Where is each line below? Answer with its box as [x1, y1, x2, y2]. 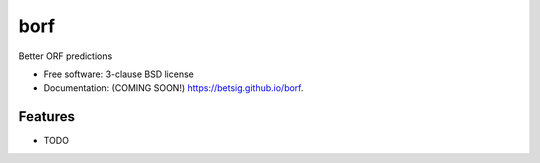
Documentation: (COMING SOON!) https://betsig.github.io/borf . [43, 82, 304, 94]
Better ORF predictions [18, 50, 113, 62]
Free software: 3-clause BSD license [43, 68, 194, 80]
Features [18, 108, 75, 125]
